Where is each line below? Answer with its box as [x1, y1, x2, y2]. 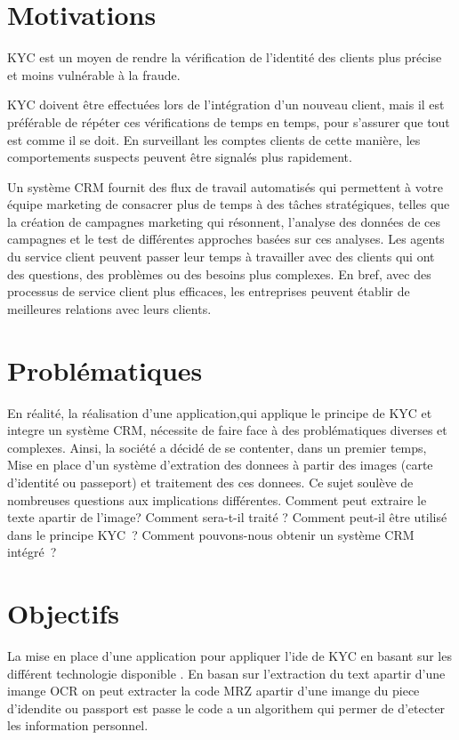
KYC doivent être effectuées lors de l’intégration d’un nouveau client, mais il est [7, 95, 445, 114]
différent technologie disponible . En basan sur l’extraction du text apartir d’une [7, 664, 446, 682]
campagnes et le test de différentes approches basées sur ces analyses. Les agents [7, 229, 445, 248]
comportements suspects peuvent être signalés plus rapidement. [7, 148, 352, 166]
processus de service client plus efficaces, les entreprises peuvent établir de [7, 282, 410, 301]
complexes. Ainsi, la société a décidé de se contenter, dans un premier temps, [7, 438, 427, 456]
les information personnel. [7, 716, 149, 735]
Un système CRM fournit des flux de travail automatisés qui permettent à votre [7, 177, 443, 196]
